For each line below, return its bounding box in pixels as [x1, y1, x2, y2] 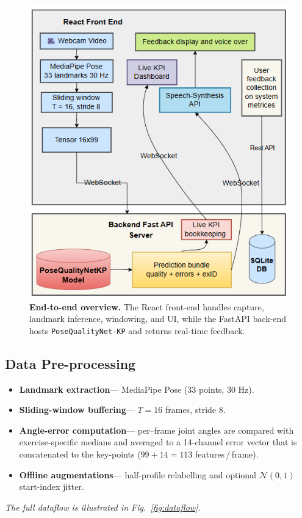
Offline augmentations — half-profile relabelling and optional [19, 468, 256, 481]
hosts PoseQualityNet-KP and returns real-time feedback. [29, 324, 245, 337]
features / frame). [195, 448, 259, 460]
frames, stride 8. [165, 403, 226, 416]
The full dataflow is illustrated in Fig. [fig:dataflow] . [5, 500, 201, 513]
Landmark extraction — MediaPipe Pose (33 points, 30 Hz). [19, 382, 254, 395]
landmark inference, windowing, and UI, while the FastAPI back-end [29, 312, 286, 325]
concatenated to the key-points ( [19, 448, 141, 460]
